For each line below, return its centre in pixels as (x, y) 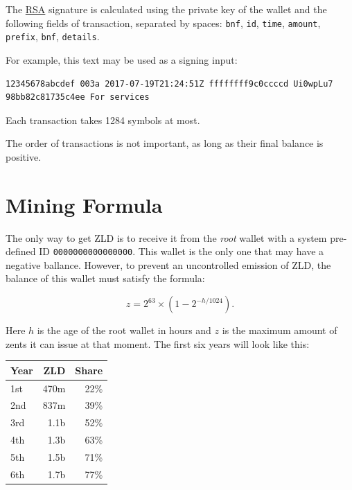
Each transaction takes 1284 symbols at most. (103, 120)
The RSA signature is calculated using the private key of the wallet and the (166, 9)
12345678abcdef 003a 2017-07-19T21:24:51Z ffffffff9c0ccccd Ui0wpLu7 (169, 84)
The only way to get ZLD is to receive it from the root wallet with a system (166, 237)
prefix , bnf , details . (53, 36)
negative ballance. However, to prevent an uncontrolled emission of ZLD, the (168, 264)
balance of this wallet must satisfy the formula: (105, 278)
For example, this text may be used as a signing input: (122, 59)
